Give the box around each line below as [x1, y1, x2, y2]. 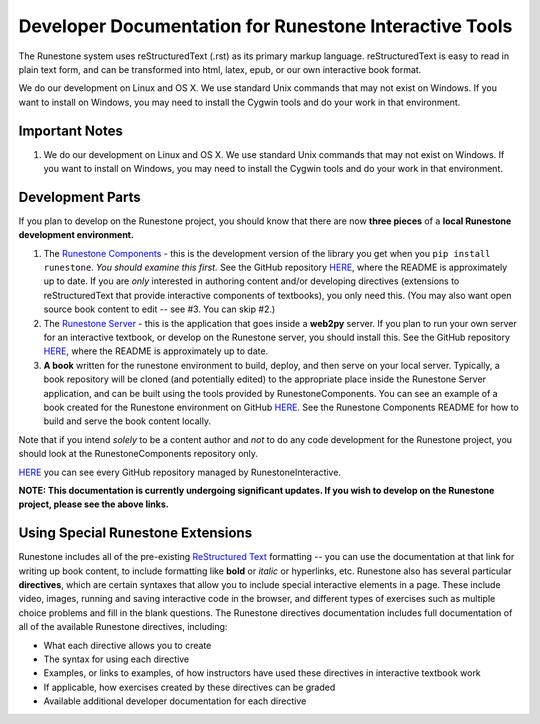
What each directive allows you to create [43, 639, 212, 651]
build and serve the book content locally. [43, 415, 212, 427]
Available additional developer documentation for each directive [43, 695, 307, 707]
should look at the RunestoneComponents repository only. [18, 448, 259, 460]
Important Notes [18, 122, 124, 139]
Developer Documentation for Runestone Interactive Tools [18, 15, 513, 37]
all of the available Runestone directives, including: [18, 621, 228, 633]
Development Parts [18, 188, 142, 205]
